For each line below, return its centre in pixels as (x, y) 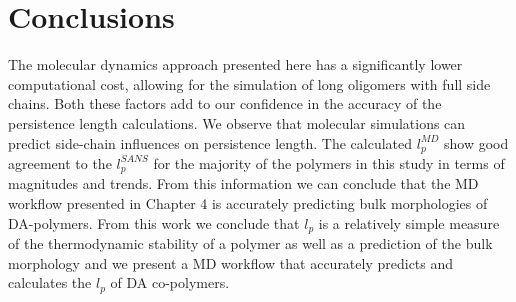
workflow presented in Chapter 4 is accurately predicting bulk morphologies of (248, 203)
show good (476, 142)
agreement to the (60, 162)
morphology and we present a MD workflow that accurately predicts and (231, 262)
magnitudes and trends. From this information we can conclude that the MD (243, 183)
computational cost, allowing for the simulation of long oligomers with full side (249, 83)
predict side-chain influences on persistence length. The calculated (210, 142)
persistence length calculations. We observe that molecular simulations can (237, 122)
